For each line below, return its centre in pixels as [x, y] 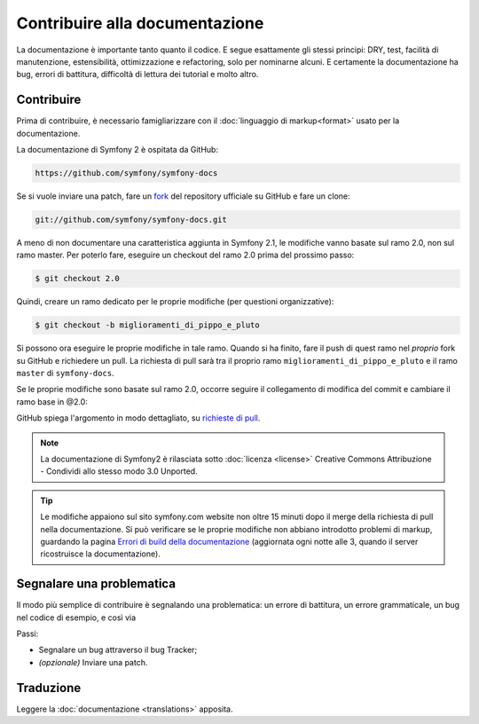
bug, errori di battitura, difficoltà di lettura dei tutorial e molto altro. [137, 75]
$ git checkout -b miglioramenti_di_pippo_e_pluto [148, 325]
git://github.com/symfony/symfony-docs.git [131, 219]
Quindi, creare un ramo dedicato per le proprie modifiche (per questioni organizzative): [175, 302]
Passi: [27, 633]
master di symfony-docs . [65, 374]
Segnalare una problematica [96, 584]
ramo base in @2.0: [52, 401]
